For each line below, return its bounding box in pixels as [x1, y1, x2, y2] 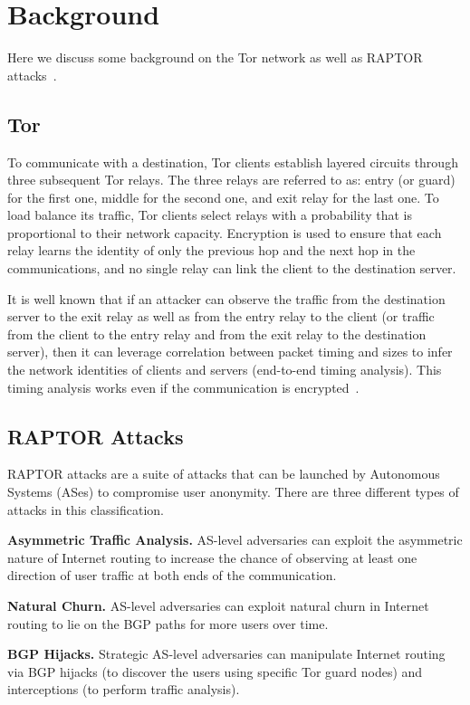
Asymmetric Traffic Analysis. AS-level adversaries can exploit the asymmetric [7, 530, 463, 549]
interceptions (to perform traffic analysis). [7, 680, 240, 699]
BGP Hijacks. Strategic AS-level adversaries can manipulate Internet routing [7, 644, 446, 663]
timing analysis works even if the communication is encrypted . [7, 377, 360, 396]
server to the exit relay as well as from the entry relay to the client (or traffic [7, 307, 435, 326]
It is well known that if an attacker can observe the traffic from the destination [7, 289, 446, 308]
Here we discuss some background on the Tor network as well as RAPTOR [7, 48, 423, 67]
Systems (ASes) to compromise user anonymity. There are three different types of [7, 482, 459, 501]
